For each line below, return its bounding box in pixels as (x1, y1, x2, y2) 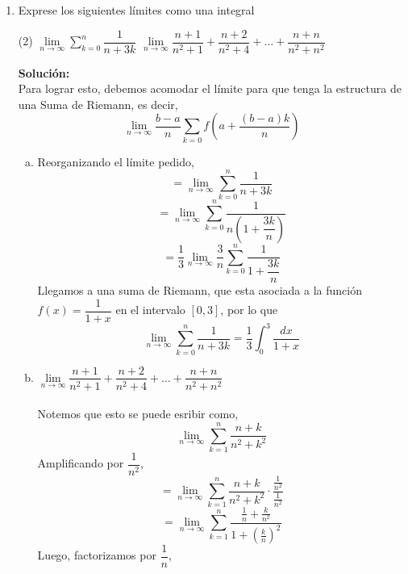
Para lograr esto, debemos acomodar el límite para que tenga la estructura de (18, 80, 402, 97)
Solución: (18, 64, 70, 81)
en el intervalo (115, 301, 185, 318)
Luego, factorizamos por (37, 547, 156, 564)
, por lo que (220, 301, 278, 318)
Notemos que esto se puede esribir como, (37, 405, 239, 422)
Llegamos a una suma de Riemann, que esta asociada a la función (37, 282, 362, 299)
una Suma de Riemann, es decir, (18, 95, 178, 112)
